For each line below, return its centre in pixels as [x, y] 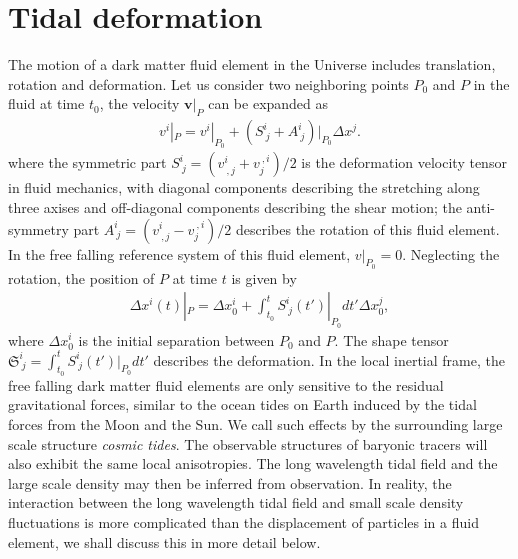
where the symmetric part [87, 162]
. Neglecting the [451, 253]
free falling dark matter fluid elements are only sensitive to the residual [226, 384]
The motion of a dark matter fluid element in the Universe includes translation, [252, 64]
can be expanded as [268, 103]
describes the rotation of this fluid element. [367, 228]
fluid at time [46, 103]
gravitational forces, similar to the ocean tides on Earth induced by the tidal [242, 404]
